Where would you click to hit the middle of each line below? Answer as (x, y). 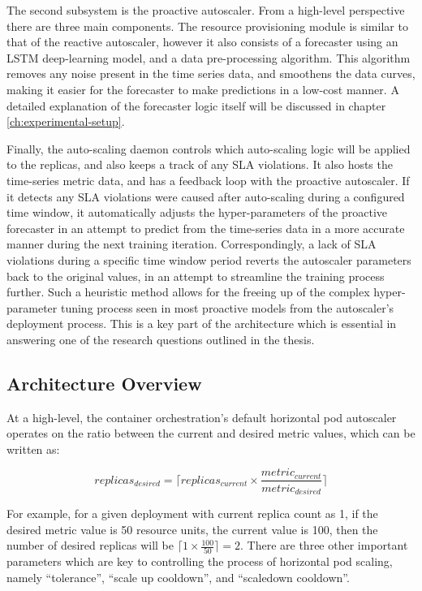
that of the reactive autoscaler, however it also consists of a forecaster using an (202, 42)
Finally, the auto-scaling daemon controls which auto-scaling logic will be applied (209, 148)
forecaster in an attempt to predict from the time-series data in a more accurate (206, 228)
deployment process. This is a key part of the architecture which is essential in (202, 324)
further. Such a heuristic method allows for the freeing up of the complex (188, 292)
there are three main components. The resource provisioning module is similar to (207, 26)
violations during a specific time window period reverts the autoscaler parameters (209, 259)
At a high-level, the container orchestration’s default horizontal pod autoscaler (202, 417)
